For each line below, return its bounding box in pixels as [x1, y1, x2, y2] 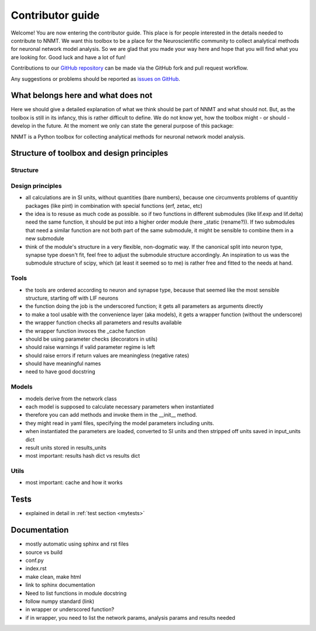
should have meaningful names [25, 360, 101, 367]
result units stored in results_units [25, 444, 107, 451]
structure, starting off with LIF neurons [25, 294, 119, 301]
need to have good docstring [25, 368, 95, 375]
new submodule [25, 235, 64, 242]
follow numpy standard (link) [25, 598, 95, 605]
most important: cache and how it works [25, 479, 123, 486]
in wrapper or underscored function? [25, 606, 114, 613]
